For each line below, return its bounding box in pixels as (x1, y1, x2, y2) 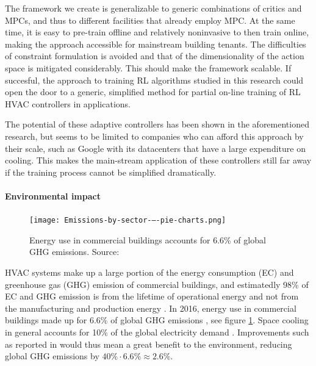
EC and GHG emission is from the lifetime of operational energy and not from (5, 290, 299, 303)
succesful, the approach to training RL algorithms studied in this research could (5, 73, 304, 86)
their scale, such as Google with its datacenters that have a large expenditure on (5, 142, 306, 154)
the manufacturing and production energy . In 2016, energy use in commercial (5, 301, 296, 314)
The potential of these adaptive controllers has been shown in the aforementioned (5, 118, 309, 131)
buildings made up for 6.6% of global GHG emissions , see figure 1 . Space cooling (5, 314, 309, 326)
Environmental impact (5, 189, 101, 202)
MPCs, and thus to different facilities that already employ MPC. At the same (5, 13, 295, 26)
